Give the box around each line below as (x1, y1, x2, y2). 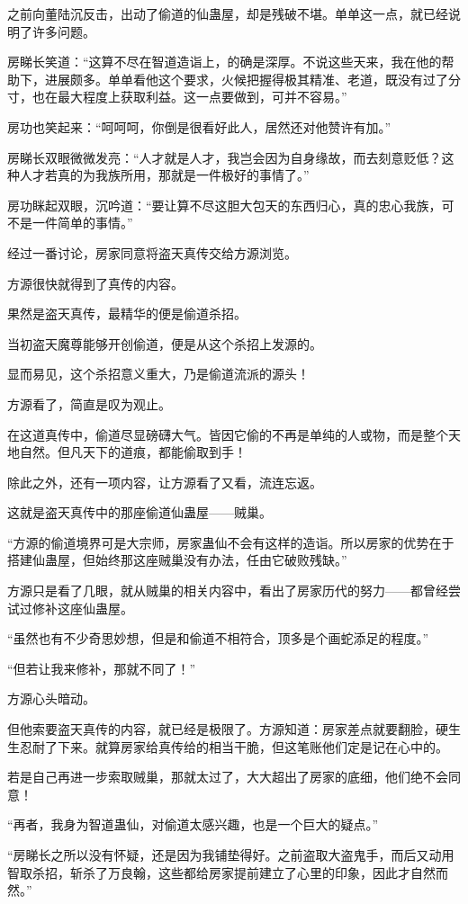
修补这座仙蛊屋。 (31, 598, 133, 617)
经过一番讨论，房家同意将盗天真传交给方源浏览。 (7, 243, 297, 262)
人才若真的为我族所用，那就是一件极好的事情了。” (19, 166, 310, 184)
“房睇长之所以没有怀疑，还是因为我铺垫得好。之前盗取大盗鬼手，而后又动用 (7, 846, 454, 864)
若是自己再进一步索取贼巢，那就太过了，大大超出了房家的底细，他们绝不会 (7, 767, 448, 786)
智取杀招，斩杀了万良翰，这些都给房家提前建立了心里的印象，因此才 (7, 863, 410, 882)
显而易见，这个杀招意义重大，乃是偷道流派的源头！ (7, 364, 310, 383)
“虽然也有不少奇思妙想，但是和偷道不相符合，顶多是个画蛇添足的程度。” (7, 629, 429, 648)
